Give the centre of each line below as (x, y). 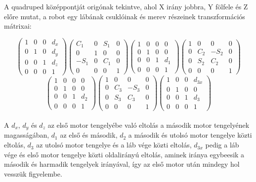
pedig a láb (222, 145)
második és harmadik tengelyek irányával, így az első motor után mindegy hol (122, 164)
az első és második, (89, 135)
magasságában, (27, 135)
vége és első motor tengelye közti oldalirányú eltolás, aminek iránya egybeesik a (124, 154)
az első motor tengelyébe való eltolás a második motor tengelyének (149, 125)
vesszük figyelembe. (33, 173)
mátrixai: (18, 26)
